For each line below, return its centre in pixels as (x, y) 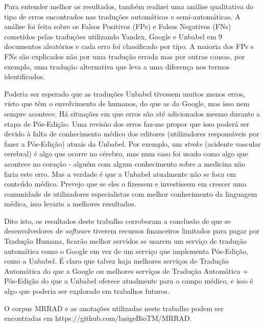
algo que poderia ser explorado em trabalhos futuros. (87, 291)
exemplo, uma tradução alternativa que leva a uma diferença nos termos (117, 66)
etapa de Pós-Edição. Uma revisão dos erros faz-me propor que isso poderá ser (127, 123)
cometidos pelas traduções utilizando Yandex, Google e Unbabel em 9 (113, 36)
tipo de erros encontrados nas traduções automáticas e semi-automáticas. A (122, 16)
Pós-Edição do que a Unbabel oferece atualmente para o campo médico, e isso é (129, 281)
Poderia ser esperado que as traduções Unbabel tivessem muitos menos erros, (125, 93)
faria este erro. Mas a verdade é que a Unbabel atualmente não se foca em (120, 173)
